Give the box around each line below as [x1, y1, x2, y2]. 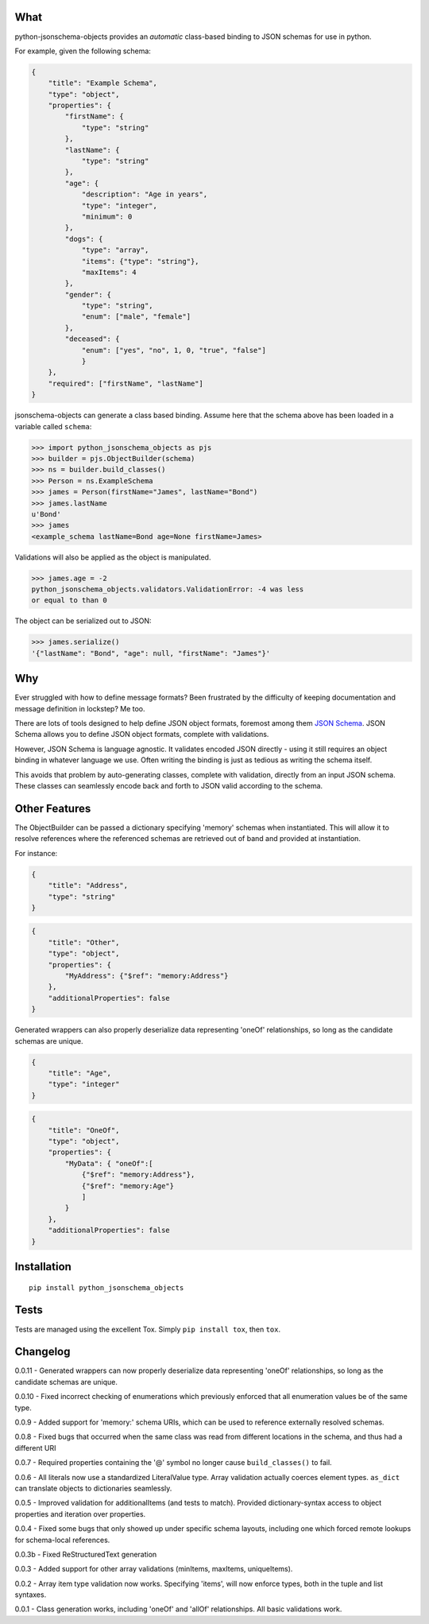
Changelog [14, 1345, 71, 1359]
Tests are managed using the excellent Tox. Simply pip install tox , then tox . [14, 1324, 281, 1334]
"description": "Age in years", [81, 190, 208, 199]
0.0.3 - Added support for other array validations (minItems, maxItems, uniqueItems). [14, 1564, 293, 1574]
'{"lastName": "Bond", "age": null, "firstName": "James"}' [31, 649, 271, 657]
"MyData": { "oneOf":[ [64, 1159, 154, 1168]
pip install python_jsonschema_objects [29, 1283, 184, 1292]
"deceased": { [64, 335, 120, 343]
